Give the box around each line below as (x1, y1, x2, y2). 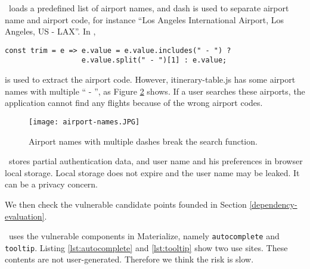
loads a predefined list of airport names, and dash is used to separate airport (8, 2, 289, 14)
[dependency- (249, 198, 297, 210)
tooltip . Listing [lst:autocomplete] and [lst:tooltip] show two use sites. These (5, 241, 288, 254)
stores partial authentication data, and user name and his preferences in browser (8, 155, 303, 167)
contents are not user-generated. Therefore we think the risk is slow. (5, 253, 254, 265)
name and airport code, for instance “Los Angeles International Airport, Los (5, 13, 284, 26)
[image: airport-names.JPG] (29, 117, 140, 126)
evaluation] (5, 209, 45, 222)
